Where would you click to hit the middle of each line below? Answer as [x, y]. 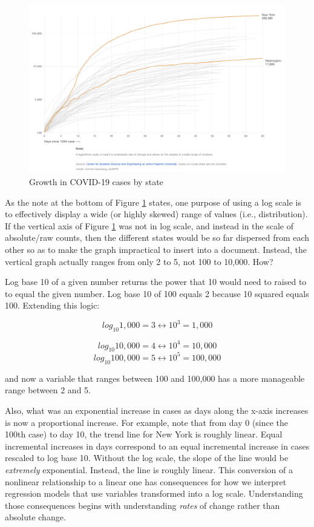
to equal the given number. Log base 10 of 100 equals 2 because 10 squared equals [157, 293]
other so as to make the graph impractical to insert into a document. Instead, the [156, 249]
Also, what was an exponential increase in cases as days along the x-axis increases [157, 410]
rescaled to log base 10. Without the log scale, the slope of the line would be [147, 458]
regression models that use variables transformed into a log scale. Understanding [154, 493]
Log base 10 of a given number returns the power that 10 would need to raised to [156, 282]
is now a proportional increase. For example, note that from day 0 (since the [147, 422]
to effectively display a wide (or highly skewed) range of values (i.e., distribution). [156, 214]
